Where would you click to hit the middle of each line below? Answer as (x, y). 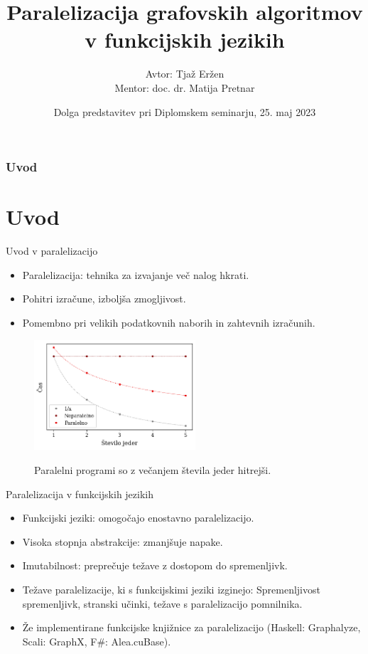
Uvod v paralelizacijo (52, 251)
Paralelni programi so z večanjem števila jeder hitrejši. (153, 469)
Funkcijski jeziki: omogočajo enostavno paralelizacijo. (138, 518)
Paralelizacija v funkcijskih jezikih (80, 494)
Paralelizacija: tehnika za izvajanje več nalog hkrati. (136, 274)
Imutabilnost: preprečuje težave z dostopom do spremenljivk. (155, 565)
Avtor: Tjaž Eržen (185, 74)
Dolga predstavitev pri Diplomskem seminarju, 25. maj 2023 (185, 111)
